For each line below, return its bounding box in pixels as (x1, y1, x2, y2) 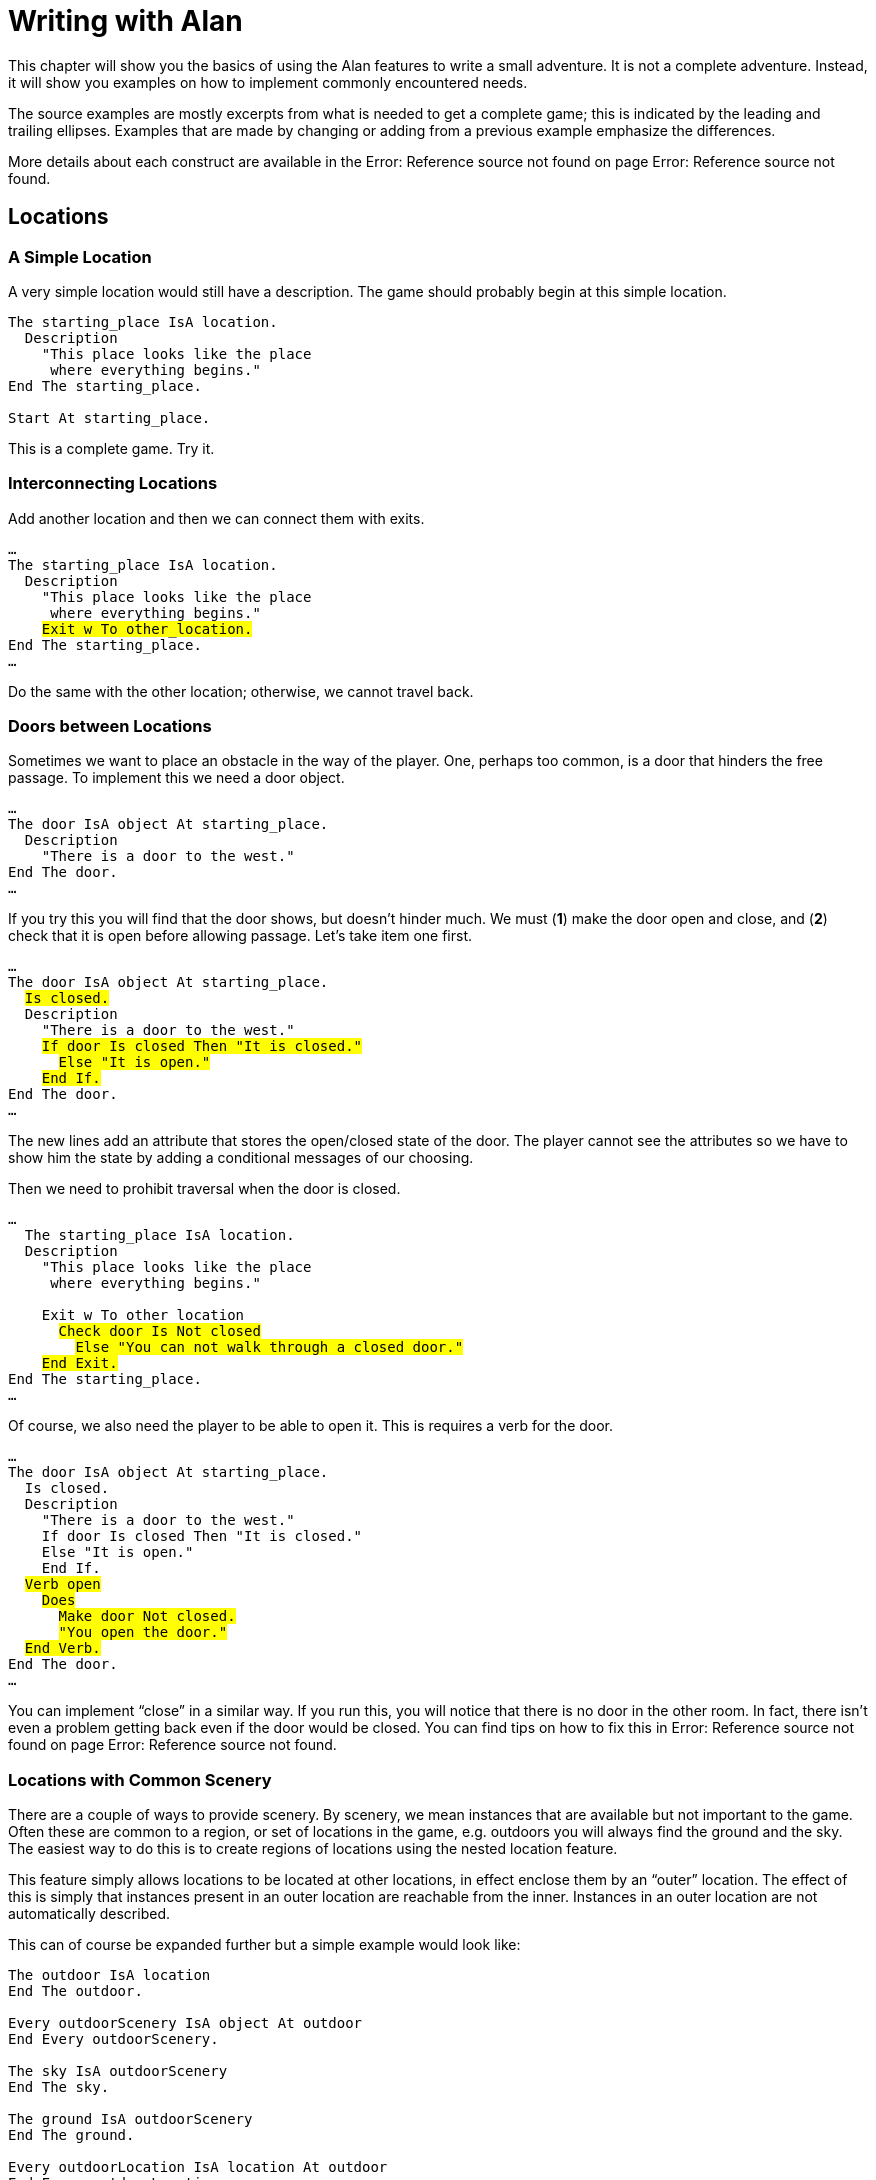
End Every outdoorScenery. (8, 2031, 219, 2048)
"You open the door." (58, 1624, 228, 1641)
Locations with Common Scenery (8, 1769, 272, 1790)
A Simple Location (8, 246, 152, 267)
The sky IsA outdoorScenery (8, 2063, 228, 2080)
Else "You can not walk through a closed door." (75, 1339, 464, 1356)
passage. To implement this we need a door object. (8, 769, 345, 787)
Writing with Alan (8, 4, 243, 38)
